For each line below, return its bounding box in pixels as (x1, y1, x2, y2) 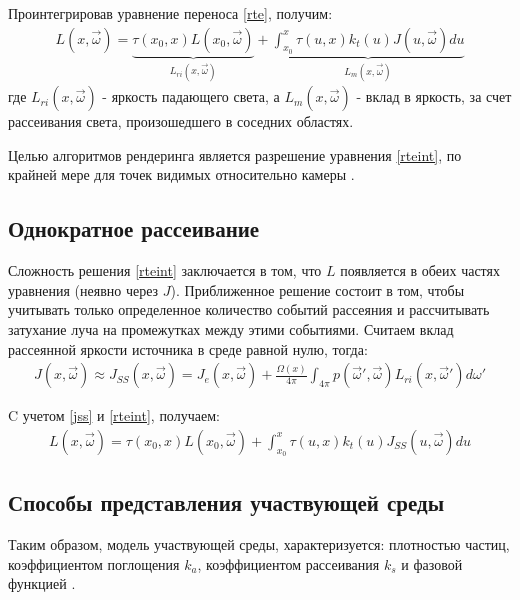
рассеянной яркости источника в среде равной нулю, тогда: (8, 338, 368, 359)
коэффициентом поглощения (8, 553, 180, 574)
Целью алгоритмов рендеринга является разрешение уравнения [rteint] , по (8, 144, 462, 165)
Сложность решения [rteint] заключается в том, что (8, 260, 322, 281)
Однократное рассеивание (8, 213, 260, 244)
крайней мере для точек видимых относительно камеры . (8, 164, 355, 185)
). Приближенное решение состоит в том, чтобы (170, 279, 465, 300)
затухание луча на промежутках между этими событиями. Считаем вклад (8, 319, 454, 340)
